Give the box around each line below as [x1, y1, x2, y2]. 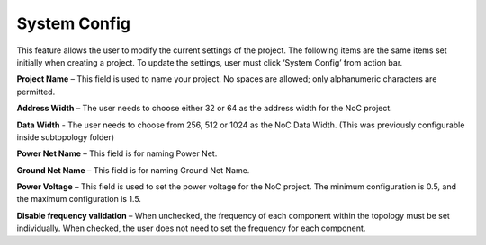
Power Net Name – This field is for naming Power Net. [16, 148, 218, 159]
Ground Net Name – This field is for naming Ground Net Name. [16, 164, 250, 175]
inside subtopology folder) [16, 131, 115, 143]
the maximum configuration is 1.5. [16, 194, 141, 205]
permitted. [16, 86, 56, 97]
